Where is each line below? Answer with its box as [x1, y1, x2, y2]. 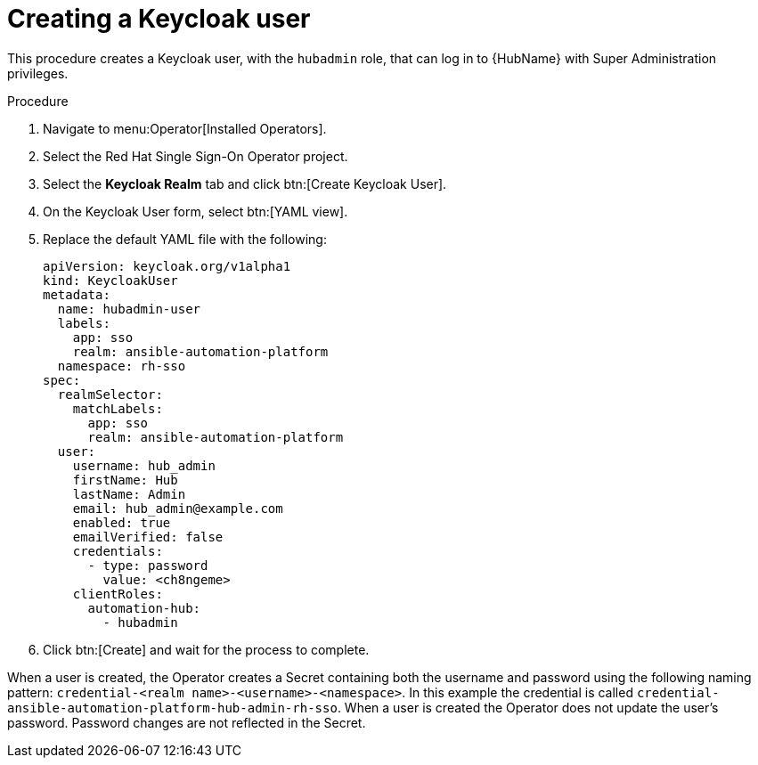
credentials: [72, 543, 163, 558]
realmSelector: [57, 387, 163, 402]
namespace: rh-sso [57, 358, 186, 373]
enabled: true [72, 515, 171, 530]
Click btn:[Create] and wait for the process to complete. [43, 641, 370, 657]
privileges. [7, 65, 69, 81]
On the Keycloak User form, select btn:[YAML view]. [43, 203, 348, 219]
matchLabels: [72, 401, 163, 416]
